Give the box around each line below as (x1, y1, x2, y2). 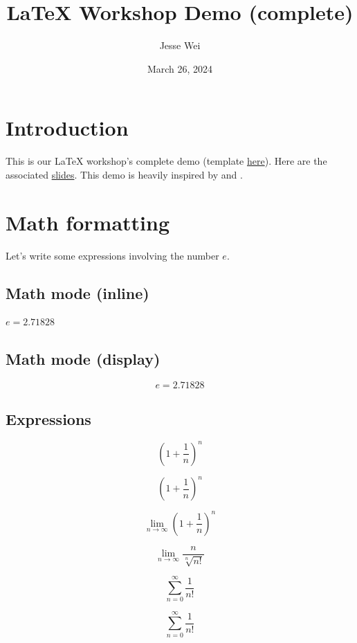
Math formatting (6, 208, 170, 236)
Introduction (6, 114, 129, 142)
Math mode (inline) (6, 282, 149, 303)
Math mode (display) (6, 348, 161, 370)
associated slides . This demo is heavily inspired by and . (6, 167, 243, 181)
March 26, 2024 (147, 61, 213, 75)
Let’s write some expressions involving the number (6, 248, 219, 262)
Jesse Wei (159, 38, 201, 53)
